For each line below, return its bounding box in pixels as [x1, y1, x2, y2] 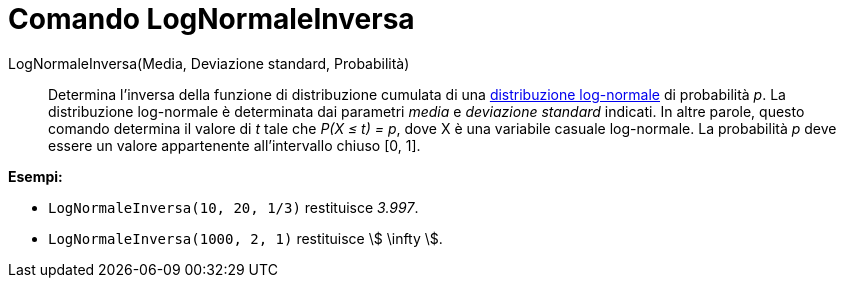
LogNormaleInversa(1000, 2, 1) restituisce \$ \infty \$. [48, 229, 443, 247]
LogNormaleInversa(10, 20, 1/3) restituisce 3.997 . [48, 198, 419, 216]
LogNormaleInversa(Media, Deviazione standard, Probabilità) [8, 54, 410, 72]
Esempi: [8, 167, 63, 185]
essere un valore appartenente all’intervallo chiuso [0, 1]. [48, 136, 421, 154]
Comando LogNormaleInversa [8, 2, 415, 36]
